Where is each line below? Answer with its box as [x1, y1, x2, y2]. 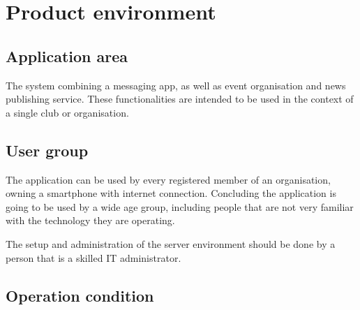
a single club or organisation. [6, 105, 129, 119]
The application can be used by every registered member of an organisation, [6, 172, 331, 186]
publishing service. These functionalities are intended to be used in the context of [6, 91, 354, 106]
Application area [6, 45, 128, 66]
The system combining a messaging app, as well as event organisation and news [6, 77, 346, 92]
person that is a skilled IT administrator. [6, 250, 181, 265]
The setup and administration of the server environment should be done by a [6, 236, 336, 251]
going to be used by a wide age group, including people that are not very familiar [6, 199, 354, 214]
